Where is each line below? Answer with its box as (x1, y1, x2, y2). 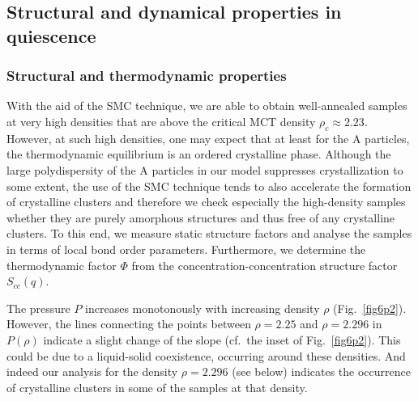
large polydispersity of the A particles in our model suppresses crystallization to (6, 161, 403, 178)
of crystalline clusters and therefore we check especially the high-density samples (6, 193, 406, 210)
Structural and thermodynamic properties (6, 65, 287, 86)
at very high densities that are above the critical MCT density (6, 112, 316, 129)
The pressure (6, 299, 70, 316)
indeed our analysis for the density (6, 363, 178, 380)
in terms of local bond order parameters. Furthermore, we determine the (6, 240, 366, 257)
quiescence (6, 23, 96, 48)
